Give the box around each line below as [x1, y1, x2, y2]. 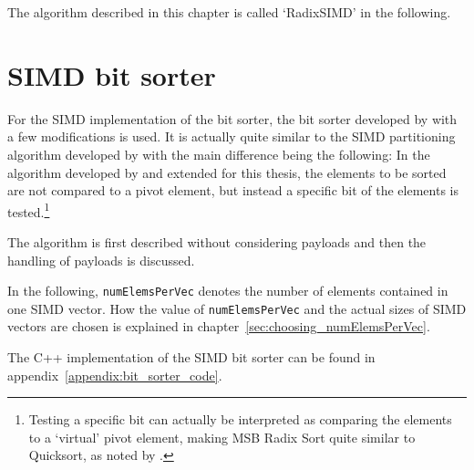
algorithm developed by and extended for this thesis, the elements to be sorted [7, 162, 447, 182]
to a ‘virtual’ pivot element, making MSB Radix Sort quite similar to [28, 427, 416, 446]
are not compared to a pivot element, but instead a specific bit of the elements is [7, 181, 459, 200]
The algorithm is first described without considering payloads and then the [7, 232, 427, 251]
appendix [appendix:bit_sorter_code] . [7, 365, 222, 384]
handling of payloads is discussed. [7, 250, 195, 269]
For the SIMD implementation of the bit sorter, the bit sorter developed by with [7, 109, 458, 128]
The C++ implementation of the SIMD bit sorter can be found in [7, 348, 376, 367]
